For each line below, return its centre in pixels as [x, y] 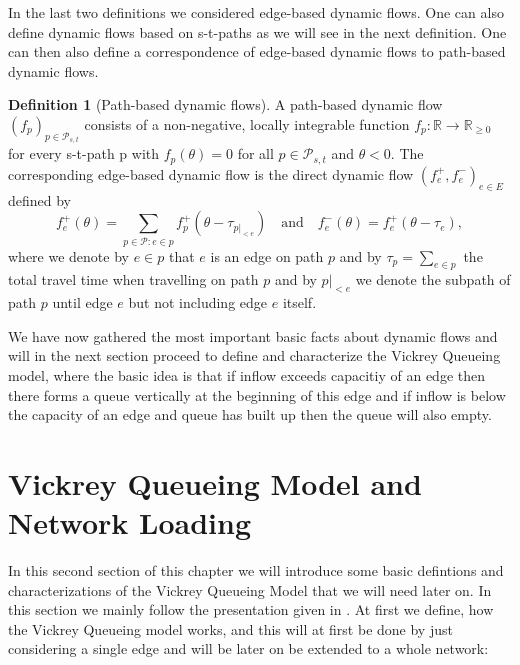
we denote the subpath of [433, 279]
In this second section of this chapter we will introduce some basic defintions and [256, 570]
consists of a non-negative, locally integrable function [247, 123]
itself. [299, 302]
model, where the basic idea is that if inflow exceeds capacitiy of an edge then [247, 374]
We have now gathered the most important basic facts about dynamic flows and [253, 335]
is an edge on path [267, 255]
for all [255, 153]
